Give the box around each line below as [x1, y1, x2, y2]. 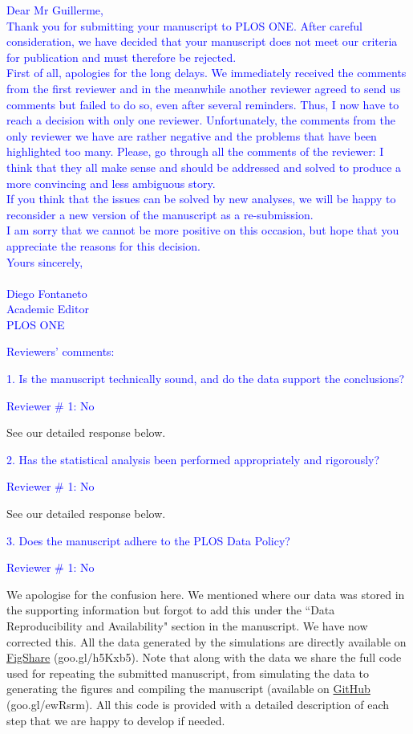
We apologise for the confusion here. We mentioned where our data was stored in [6, 585, 405, 602]
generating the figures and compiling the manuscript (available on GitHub [6, 680, 370, 697]
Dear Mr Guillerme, [6, 2, 103, 18]
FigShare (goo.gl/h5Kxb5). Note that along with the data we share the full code [6, 649, 402, 666]
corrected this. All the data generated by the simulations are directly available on [6, 633, 407, 650]
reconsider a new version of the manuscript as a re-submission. [6, 206, 314, 222]
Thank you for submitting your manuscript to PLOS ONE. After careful [6, 17, 362, 34]
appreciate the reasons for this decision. [6, 237, 200, 254]
